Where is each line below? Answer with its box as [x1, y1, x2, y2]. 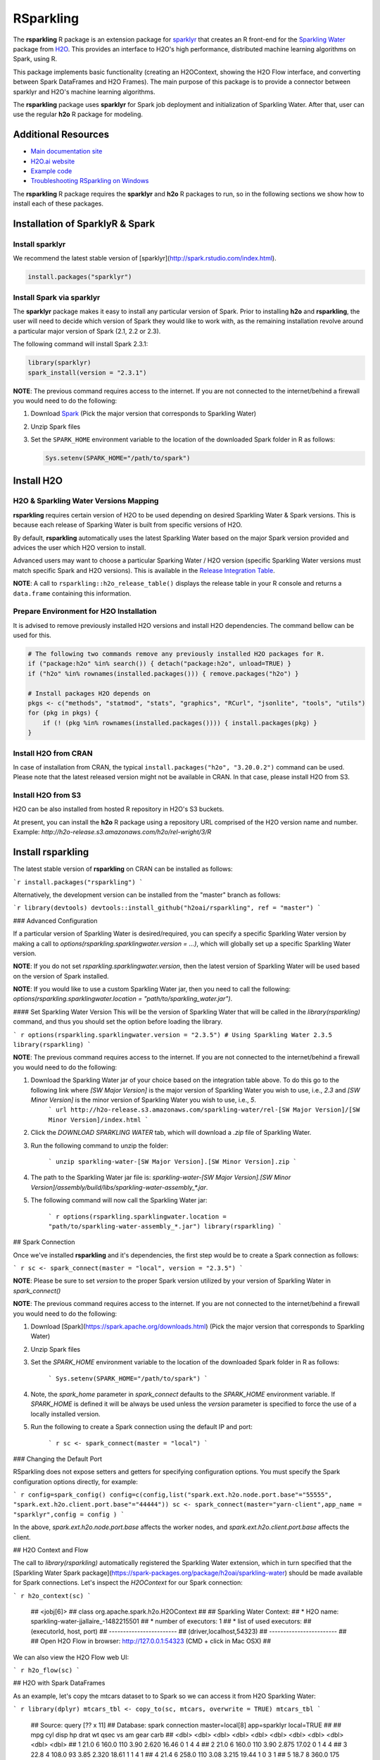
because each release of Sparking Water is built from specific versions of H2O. [13, 521, 243, 529]
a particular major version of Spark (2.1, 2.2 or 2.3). [13, 327, 161, 335]
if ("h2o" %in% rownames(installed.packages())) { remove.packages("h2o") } [27, 670, 299, 677]
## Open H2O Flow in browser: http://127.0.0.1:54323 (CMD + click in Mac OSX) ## [30, 1637, 271, 1645]
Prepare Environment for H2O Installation [13, 606, 157, 616]
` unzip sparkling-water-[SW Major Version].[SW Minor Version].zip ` [48, 1157, 297, 1165]
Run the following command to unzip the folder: [30, 1141, 169, 1150]
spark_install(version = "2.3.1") [27, 368, 147, 377]
